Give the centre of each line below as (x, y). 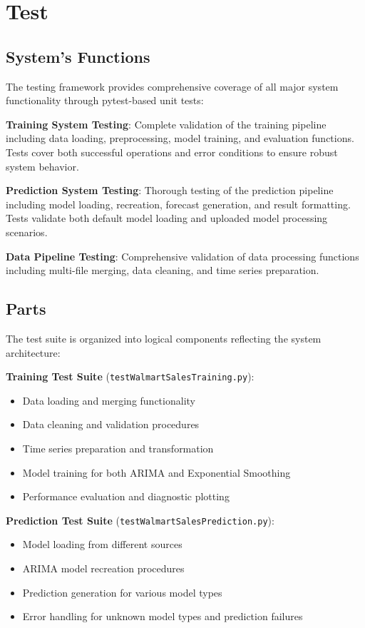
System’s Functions (78, 56)
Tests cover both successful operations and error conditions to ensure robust (172, 152)
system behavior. (42, 166)
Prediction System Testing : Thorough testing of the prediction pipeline (170, 190)
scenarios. (27, 232)
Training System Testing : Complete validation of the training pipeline (166, 124)
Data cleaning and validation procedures (111, 424)
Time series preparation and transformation (118, 448)
